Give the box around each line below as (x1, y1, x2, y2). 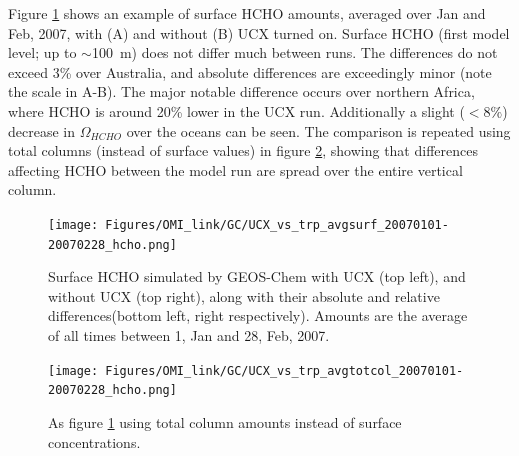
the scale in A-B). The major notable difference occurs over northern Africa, (8, 81, 475, 102)
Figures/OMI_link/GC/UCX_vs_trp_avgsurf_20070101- (105, 217, 449, 232)
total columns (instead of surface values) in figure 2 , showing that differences (8, 140, 478, 161)
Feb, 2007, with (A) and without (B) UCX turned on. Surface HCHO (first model (8, 22, 510, 43)
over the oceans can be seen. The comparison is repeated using (126, 120, 511, 141)
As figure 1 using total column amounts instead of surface (48, 411, 402, 432)
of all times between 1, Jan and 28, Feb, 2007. (48, 325, 330, 346)
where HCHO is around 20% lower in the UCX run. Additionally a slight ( (8, 100, 465, 121)
